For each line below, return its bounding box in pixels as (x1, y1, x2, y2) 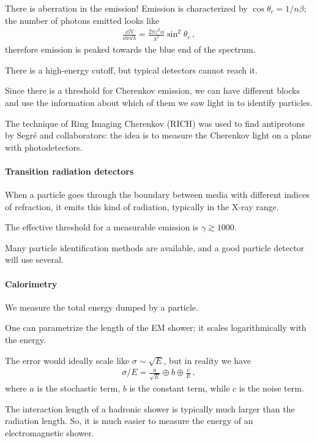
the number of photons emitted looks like (5, 13, 160, 26)
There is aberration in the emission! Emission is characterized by (5, 2, 248, 14)
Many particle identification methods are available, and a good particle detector (5, 241, 305, 254)
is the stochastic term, (37, 381, 121, 394)
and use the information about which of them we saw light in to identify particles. (5, 96, 313, 108)
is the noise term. (239, 381, 304, 394)
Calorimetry (5, 277, 58, 290)
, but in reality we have (163, 354, 251, 366)
